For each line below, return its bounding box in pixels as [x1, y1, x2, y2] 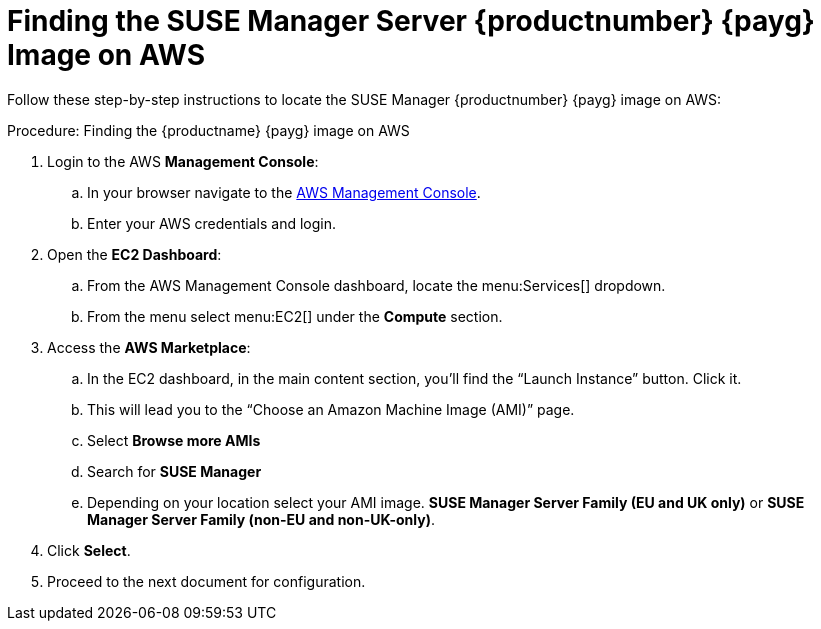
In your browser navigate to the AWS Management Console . [87, 183, 481, 201]
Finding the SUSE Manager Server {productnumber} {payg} [7, 4, 815, 38]
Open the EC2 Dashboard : [47, 245, 222, 263]
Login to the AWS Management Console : [47, 152, 319, 170]
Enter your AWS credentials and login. [87, 214, 337, 232]
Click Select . [47, 541, 131, 559]
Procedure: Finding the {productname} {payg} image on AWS [7, 121, 410, 139]
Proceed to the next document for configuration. [47, 572, 366, 590]
